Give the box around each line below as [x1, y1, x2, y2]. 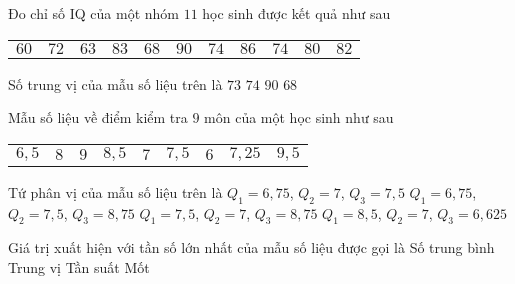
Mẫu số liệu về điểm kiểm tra [8, 107, 188, 128]
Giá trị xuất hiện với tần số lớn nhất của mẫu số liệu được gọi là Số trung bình [8, 237, 495, 258]
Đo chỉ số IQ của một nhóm [8, 3, 179, 23]
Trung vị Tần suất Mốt [8, 256, 150, 277]
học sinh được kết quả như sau [202, 3, 391, 23]
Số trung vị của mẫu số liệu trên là [8, 73, 223, 94]
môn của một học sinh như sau [204, 107, 394, 128]
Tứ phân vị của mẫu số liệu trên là [8, 181, 223, 202]
